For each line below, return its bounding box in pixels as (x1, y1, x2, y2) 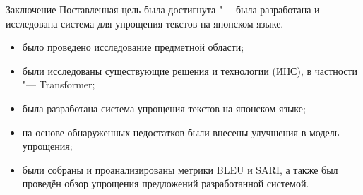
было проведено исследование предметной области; (22, 40, 244, 54)
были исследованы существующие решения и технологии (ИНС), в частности (22, 63, 357, 78)
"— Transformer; (22, 77, 95, 92)
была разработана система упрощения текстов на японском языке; (22, 100, 306, 115)
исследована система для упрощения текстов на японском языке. (6, 16, 284, 30)
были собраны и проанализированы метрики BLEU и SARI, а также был (22, 162, 338, 177)
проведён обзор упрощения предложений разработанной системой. (22, 176, 309, 191)
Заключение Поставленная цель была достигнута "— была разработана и (6, 2, 320, 16)
